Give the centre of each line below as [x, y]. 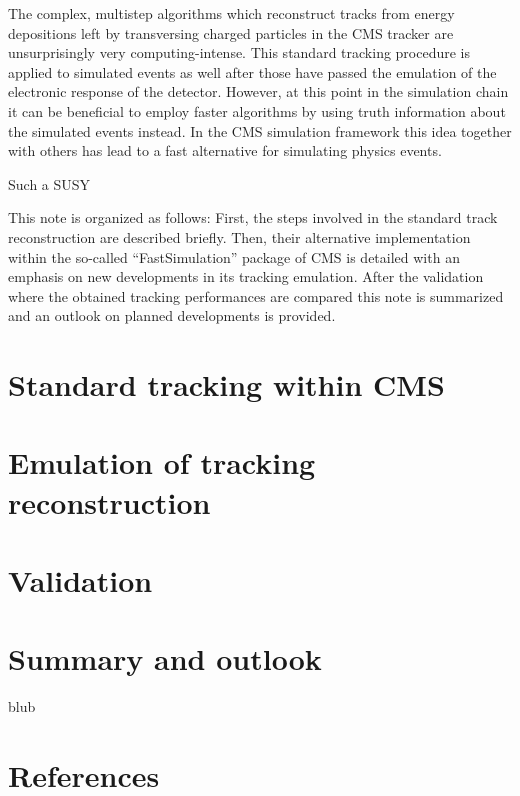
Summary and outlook [165, 658]
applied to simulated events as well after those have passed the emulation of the [252, 71]
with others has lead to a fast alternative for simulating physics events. [225, 150]
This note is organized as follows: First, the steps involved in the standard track [253, 217]
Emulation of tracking [162, 462]
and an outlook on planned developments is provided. [172, 315]
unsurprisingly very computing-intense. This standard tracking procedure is [239, 52]
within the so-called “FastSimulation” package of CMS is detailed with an [234, 256]
